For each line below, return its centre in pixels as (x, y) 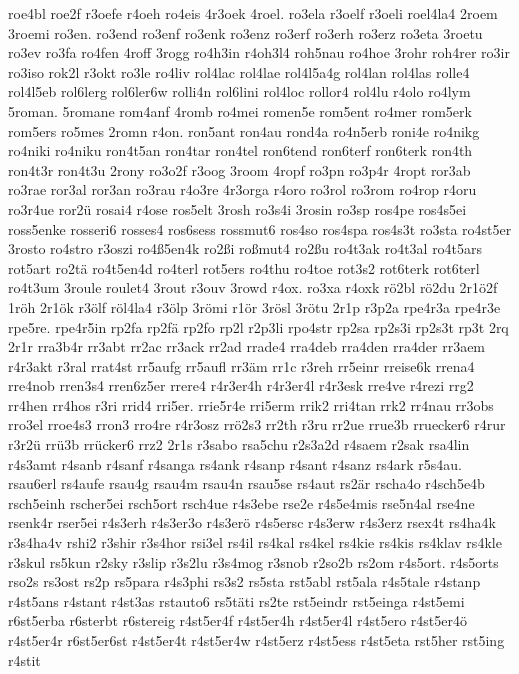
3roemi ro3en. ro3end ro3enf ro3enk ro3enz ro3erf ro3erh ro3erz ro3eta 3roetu (245, 32)
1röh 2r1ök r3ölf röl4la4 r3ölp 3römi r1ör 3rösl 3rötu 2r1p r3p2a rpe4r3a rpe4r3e (254, 306)
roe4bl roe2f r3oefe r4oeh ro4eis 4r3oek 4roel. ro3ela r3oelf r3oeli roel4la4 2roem (253, 13)
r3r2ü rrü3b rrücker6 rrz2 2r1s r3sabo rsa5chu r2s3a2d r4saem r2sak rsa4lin (239, 444)
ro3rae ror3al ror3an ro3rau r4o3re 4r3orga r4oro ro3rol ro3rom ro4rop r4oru (242, 189)
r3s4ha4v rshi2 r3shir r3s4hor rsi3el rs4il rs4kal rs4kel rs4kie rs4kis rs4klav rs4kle (255, 542)
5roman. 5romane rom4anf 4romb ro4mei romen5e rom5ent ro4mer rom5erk (240, 110)
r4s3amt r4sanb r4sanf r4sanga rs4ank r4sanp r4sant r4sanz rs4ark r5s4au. (235, 463)
